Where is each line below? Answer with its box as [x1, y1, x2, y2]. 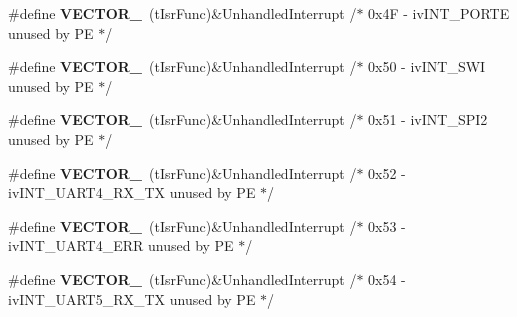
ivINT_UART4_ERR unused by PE [8, 235, 234, 256]
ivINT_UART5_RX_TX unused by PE [8, 288, 256, 309]
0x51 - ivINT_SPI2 [368, 109, 488, 130]
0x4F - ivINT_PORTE [368, 3, 510, 23]
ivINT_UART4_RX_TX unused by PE [8, 182, 256, 203]
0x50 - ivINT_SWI [368, 56, 486, 77]
